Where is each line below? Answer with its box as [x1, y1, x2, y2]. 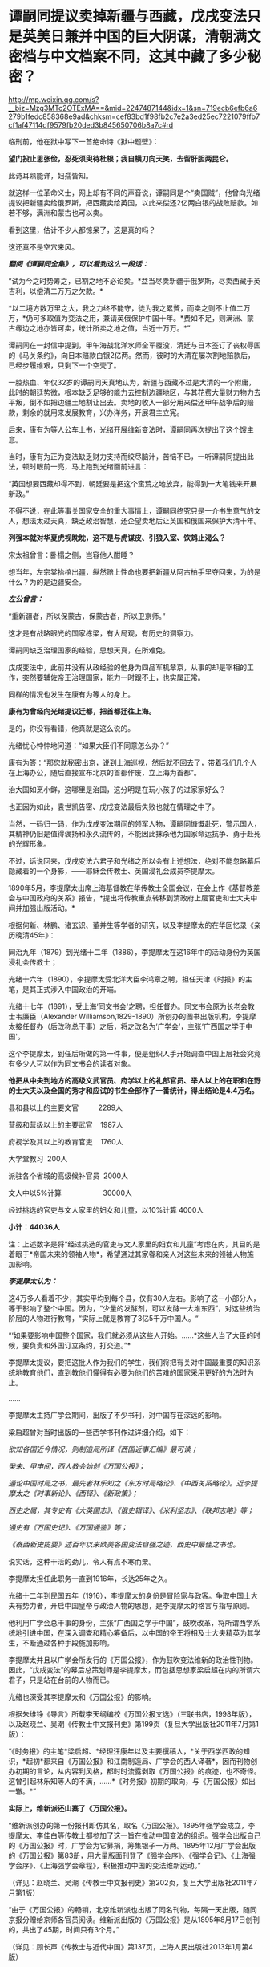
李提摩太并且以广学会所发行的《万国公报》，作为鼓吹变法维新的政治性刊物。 [8, 1655, 258, 1664]
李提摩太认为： [8, 1276, 58, 1286]
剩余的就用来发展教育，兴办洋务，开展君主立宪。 [22, 407, 184, 417]
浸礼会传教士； [8, 957, 58, 967]
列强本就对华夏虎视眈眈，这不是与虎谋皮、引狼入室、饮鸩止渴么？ [8, 533, 226, 543]
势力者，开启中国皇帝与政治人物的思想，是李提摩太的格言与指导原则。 [22, 1600, 254, 1610]
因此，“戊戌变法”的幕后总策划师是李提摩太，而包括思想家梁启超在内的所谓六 [8, 1664, 260, 1674]
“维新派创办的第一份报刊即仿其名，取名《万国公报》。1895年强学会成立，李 [8, 1820, 256, 1830]
